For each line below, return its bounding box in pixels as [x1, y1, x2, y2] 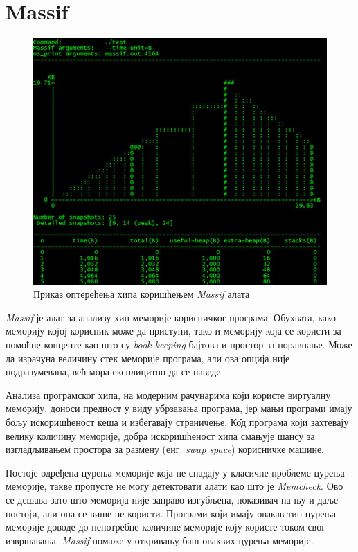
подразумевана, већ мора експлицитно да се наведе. [6, 364, 224, 379]
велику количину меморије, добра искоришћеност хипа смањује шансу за [6, 428, 315, 443]
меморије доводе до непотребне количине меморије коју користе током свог [6, 519, 325, 534]
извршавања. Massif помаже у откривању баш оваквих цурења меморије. [6, 533, 314, 547]
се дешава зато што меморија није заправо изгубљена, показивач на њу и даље [6, 492, 339, 506]
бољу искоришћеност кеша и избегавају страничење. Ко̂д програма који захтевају [6, 414, 349, 429]
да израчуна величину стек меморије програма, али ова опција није [6, 350, 290, 365]
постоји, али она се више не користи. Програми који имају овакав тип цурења [6, 506, 336, 520]
